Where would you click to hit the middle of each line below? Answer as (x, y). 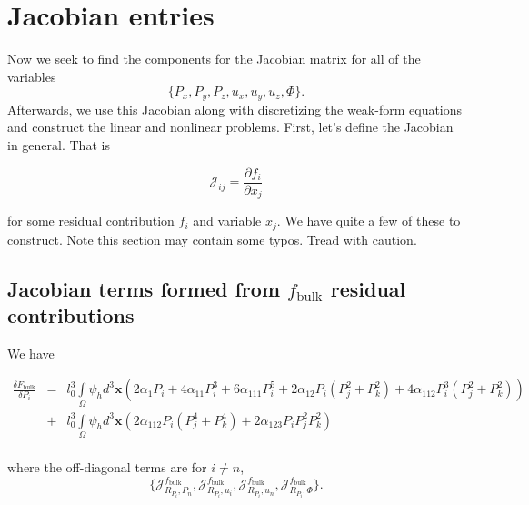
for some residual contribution (91, 221)
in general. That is (59, 144)
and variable (227, 221)
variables (32, 76)
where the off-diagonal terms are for (107, 467)
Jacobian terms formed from (144, 288)
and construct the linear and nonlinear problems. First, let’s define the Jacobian (230, 127)
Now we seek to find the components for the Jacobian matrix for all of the (214, 59)
